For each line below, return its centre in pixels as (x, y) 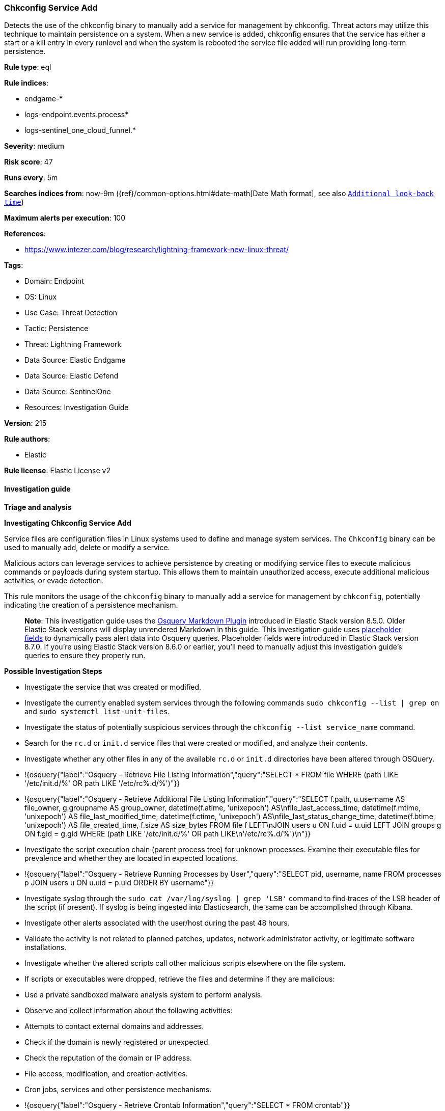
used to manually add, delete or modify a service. (87, 547)
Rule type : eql (28, 67)
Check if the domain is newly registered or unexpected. (117, 1042)
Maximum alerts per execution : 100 (65, 218)
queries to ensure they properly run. (85, 655)
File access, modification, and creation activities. (106, 1073)
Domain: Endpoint (54, 281)
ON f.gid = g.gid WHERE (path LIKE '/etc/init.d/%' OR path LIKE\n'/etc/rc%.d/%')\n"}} (168, 833)
